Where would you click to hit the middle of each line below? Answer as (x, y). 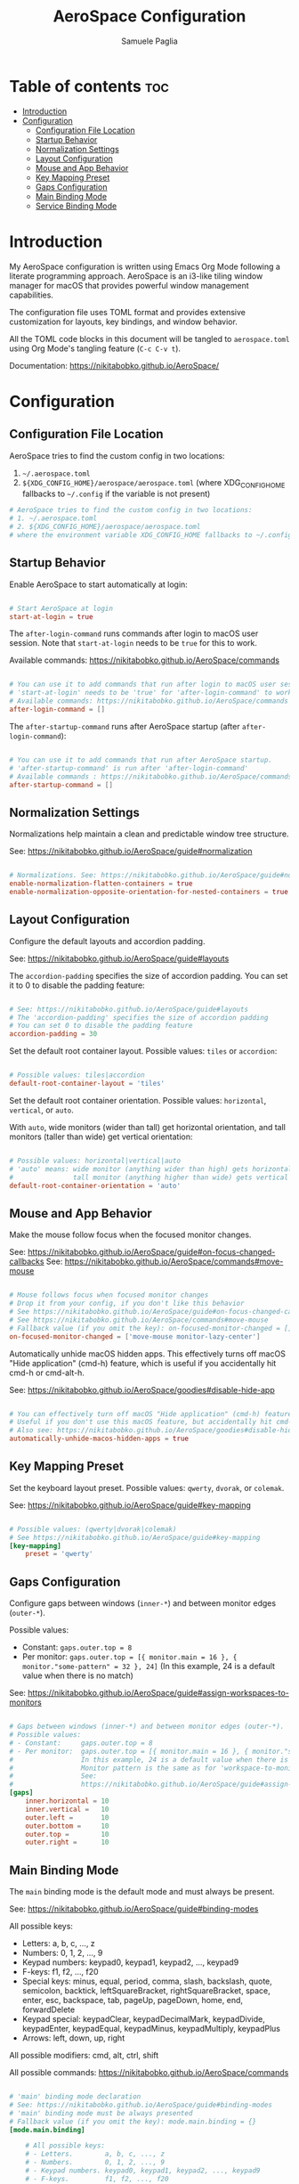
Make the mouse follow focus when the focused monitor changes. (130, 1235)
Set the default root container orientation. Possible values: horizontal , (138, 1100)
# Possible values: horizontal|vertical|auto (95, 1161)
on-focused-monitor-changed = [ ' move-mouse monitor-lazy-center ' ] (135, 1336)
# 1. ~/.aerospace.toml (53, 518)
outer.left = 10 (67, 1817)
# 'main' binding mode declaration (75, 2097)
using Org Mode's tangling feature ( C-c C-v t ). (95, 348)
